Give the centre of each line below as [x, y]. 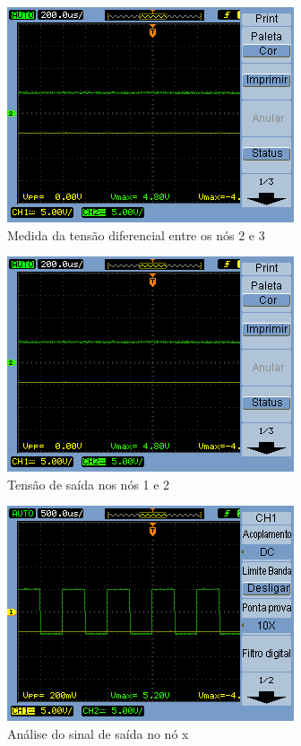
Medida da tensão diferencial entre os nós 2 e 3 [136, 234]
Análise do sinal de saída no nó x [98, 733]
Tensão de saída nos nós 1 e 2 [89, 484]
